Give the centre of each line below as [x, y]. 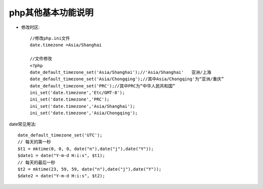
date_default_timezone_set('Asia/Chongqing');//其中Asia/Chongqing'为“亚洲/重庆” [127, 79]
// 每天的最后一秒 [37, 162]
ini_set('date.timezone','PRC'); [70, 99]
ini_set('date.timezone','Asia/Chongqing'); [84, 113]
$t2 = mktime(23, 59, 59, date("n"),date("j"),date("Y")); [90, 169]
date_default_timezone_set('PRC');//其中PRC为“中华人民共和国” [103, 86]
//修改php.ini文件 [50, 38]
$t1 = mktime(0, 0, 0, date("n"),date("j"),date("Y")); [86, 149]
